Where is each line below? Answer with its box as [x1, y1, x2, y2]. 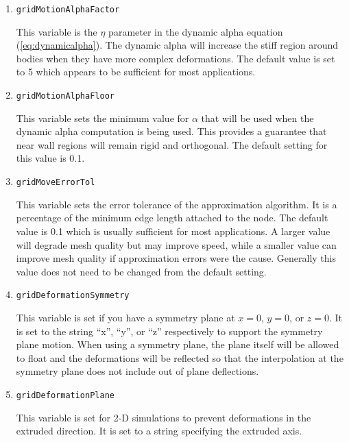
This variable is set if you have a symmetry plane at [16, 310, 235, 324]
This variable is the [16, 24, 97, 38]
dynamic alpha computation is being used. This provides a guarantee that [16, 124, 327, 138]
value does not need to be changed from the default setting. [16, 264, 267, 278]
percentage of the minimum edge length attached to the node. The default [16, 210, 328, 225]
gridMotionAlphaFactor [16, 5, 120, 14]
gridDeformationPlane [16, 390, 115, 400]
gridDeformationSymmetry [16, 291, 130, 301]
